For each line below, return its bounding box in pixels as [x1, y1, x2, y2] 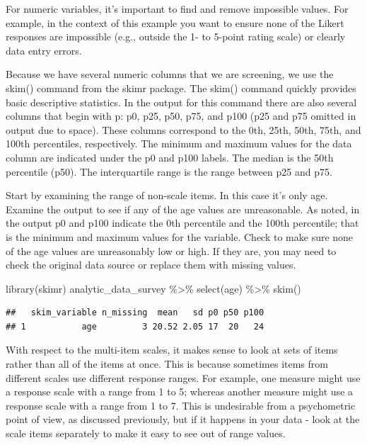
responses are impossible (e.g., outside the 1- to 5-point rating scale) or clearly [6, 29, 346, 44]
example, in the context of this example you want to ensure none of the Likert [6, 15, 344, 30]
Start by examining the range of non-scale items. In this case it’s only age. [6, 188, 328, 203]
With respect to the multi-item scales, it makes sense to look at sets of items [6, 342, 338, 357]
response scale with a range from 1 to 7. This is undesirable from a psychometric [6, 398, 356, 412]
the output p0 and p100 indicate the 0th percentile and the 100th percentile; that [6, 215, 359, 230]
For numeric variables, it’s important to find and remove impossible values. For [6, 1, 349, 16]
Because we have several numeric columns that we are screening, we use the [6, 67, 334, 81]
